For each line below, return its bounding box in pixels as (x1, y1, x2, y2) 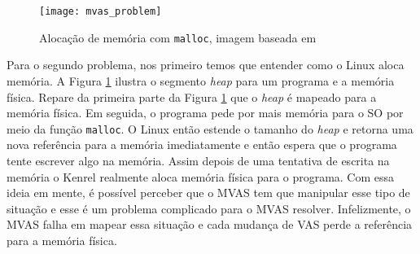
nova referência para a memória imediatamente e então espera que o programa (7, 136, 397, 153)
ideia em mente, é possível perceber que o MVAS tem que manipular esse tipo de (7, 184, 410, 201)
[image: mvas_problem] (39, 6, 162, 17)
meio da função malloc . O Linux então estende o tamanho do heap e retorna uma (7, 120, 413, 137)
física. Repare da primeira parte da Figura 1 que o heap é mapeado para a (7, 88, 377, 105)
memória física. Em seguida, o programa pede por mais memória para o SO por (7, 104, 404, 121)
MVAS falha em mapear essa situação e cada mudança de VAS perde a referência (7, 216, 413, 233)
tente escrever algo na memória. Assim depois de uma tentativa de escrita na (7, 151, 390, 169)
